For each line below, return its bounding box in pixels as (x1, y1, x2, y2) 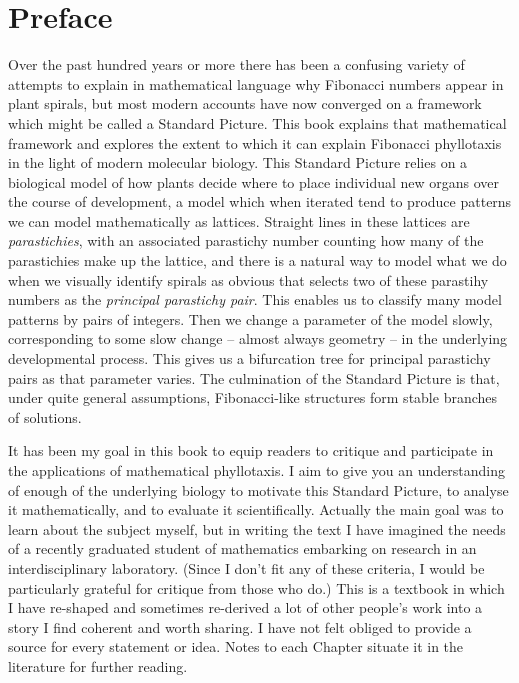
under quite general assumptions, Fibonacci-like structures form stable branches (8, 387, 498, 408)
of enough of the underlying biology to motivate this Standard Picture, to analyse (8, 479, 509, 500)
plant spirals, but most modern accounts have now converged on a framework (8, 93, 482, 114)
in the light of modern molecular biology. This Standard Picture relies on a (8, 152, 468, 173)
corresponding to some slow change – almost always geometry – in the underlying (8, 328, 508, 349)
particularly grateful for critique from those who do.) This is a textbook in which (8, 577, 505, 598)
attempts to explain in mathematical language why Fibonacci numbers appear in (8, 73, 504, 94)
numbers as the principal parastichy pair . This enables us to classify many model (8, 289, 502, 310)
